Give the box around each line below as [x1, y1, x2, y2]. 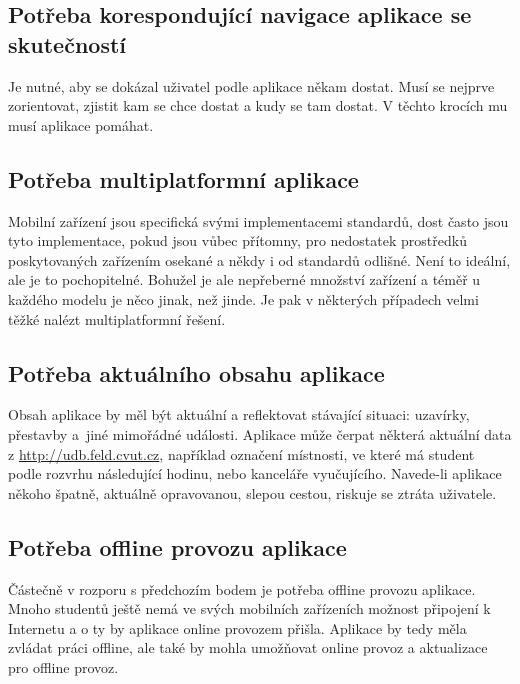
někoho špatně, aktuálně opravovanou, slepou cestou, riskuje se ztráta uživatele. [8, 482, 497, 503]
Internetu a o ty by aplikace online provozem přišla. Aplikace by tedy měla [8, 617, 467, 638]
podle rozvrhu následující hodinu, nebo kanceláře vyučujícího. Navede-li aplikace [8, 463, 502, 484]
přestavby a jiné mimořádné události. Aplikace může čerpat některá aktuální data [8, 423, 512, 444]
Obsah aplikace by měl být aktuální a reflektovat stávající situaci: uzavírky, [8, 404, 470, 425]
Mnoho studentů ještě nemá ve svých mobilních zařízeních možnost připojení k [8, 598, 491, 619]
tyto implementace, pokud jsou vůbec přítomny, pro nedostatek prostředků [8, 230, 467, 251]
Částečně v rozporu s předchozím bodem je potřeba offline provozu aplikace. [8, 578, 476, 599]
